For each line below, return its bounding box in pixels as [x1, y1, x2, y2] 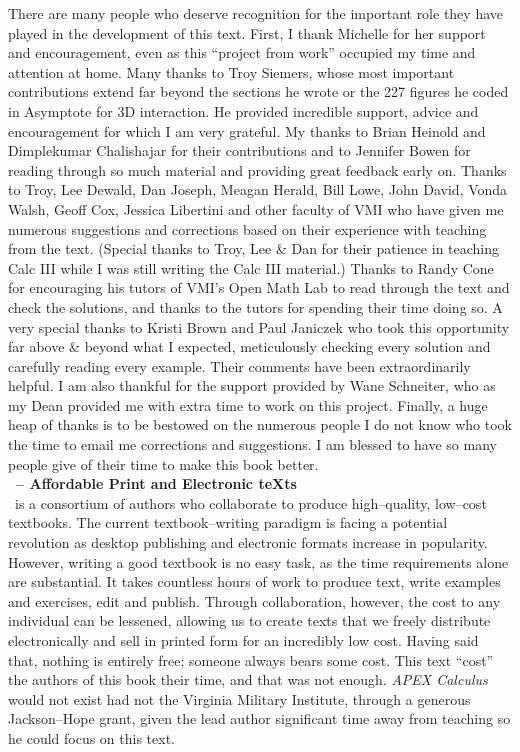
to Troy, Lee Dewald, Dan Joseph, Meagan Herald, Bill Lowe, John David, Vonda [8, 179, 508, 200]
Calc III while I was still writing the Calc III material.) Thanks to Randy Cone [8, 257, 494, 278]
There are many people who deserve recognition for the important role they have [8, 3, 503, 23]
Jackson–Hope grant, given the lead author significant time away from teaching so [8, 708, 511, 729]
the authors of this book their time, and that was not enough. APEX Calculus [8, 669, 488, 690]
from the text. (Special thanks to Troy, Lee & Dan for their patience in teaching [8, 238, 500, 259]
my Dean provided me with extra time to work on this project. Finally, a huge [8, 394, 488, 415]
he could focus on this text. [8, 727, 175, 748]
